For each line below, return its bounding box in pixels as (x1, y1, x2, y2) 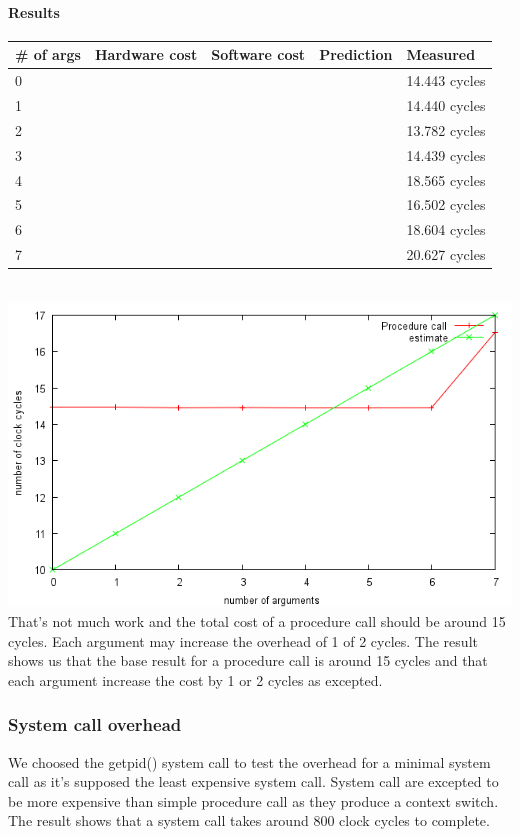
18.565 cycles (406, 169, 486, 190)
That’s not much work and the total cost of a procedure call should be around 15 (8, 611, 506, 632)
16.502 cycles (406, 194, 486, 215)
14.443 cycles (406, 70, 486, 91)
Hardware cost (94, 44, 198, 65)
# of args (15, 44, 81, 65)
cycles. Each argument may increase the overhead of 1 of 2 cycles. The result (8, 630, 478, 651)
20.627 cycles (406, 244, 486, 265)
